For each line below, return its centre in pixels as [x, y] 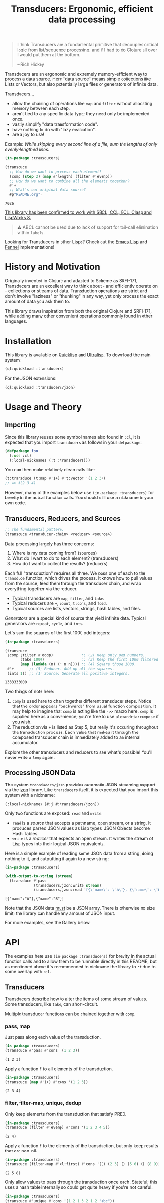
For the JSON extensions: [31, 378]
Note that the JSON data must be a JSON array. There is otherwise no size [80, 908]
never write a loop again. [30, 757]
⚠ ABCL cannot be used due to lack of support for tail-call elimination [87, 227]
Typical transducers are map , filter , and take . [58, 598]
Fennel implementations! [30, 247]
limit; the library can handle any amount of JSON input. [60, 913]
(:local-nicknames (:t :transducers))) [50, 460]
